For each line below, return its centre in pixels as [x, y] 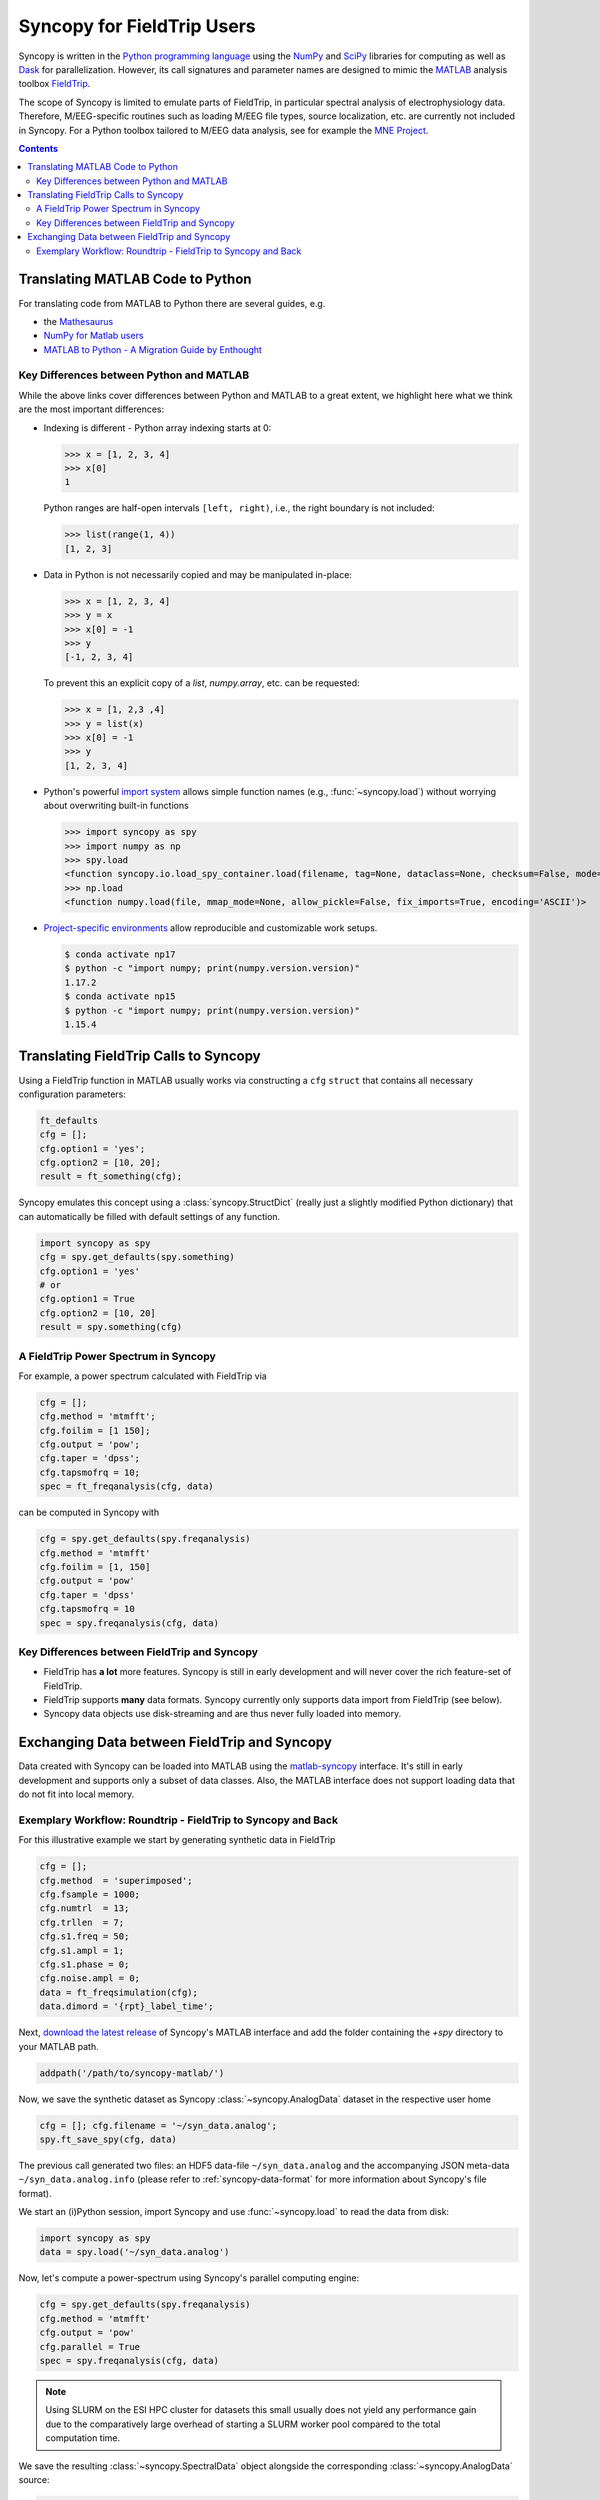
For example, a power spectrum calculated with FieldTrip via [142, 1376]
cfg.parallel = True [89, 2346]
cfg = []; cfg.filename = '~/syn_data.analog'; [158, 2125]
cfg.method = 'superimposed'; [116, 1880]
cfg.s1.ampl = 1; [82, 1950]
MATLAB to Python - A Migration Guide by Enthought [152, 349]
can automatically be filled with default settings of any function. [149, 1216]
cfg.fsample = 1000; [89, 1894]
